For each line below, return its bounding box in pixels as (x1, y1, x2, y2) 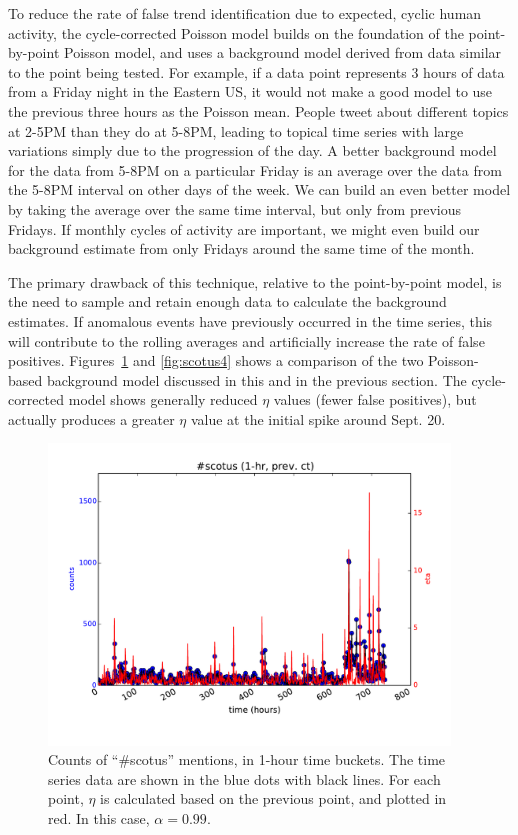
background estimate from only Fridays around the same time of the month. (8, 238, 475, 259)
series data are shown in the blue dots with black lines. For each (48, 768, 441, 789)
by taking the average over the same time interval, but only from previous (8, 198, 461, 219)
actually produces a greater (8, 408, 175, 429)
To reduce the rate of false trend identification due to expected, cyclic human (8, 3, 482, 23)
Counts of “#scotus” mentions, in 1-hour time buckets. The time (48, 749, 446, 770)
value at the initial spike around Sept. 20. (190, 408, 446, 429)
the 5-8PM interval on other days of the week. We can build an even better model (8, 179, 511, 200)
